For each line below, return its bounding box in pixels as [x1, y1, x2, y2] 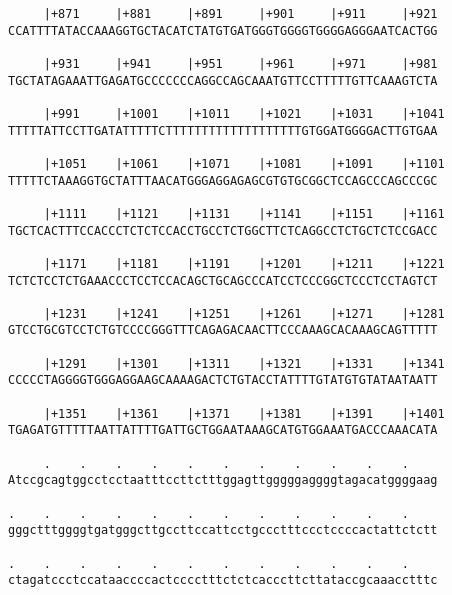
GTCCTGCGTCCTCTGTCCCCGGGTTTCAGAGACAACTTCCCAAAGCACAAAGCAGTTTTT [8, 323, 438, 338]
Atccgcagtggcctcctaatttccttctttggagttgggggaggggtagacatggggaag [8, 473, 438, 488]
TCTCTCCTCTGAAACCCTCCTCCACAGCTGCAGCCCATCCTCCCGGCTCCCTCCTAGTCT [8, 273, 438, 288]
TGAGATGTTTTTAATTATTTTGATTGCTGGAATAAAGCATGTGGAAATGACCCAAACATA [8, 423, 438, 438]
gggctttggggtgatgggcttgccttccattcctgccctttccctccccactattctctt [8, 523, 438, 538]
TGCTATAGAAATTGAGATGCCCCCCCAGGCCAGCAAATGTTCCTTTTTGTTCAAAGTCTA [8, 73, 438, 88]
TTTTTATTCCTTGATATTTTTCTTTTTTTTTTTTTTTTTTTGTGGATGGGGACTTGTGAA [8, 123, 438, 138]
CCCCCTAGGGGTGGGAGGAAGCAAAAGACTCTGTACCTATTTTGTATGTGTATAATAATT [8, 373, 438, 388]
